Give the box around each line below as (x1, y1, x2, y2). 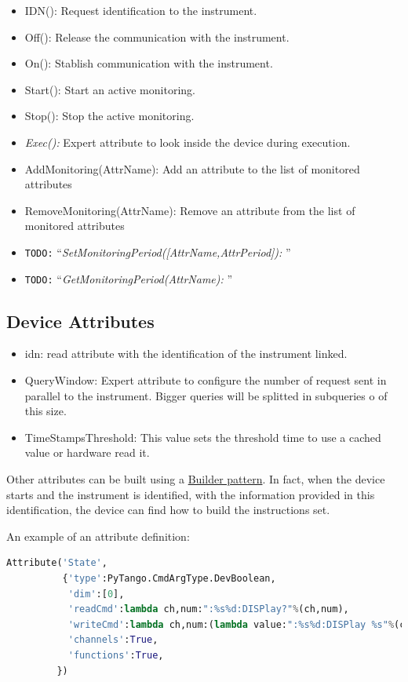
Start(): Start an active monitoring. (24, 81, 195, 97)
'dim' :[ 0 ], (67, 588, 125, 600)
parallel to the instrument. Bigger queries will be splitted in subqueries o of (24, 387, 388, 403)
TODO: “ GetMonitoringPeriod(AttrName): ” (24, 270, 233, 286)
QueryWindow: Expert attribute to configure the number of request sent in (24, 372, 387, 388)
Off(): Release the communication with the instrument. (24, 28, 290, 45)
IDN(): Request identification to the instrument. (24, 2, 257, 18)
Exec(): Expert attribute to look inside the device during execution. (24, 133, 351, 150)
